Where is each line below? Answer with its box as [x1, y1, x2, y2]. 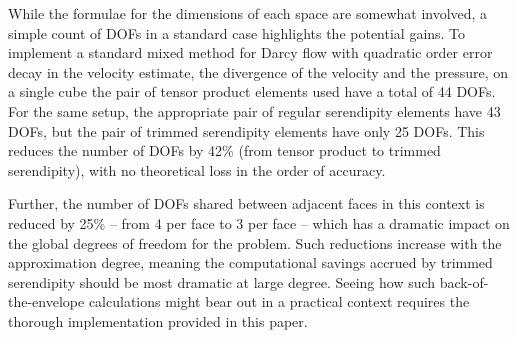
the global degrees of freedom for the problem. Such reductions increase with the [8, 232, 502, 253]
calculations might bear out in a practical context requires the [88, 291, 470, 312]
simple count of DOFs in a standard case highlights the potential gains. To [8, 22, 466, 43]
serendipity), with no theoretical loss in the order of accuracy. [8, 159, 386, 180]
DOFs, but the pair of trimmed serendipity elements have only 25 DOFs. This [8, 120, 485, 141]
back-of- [439, 271, 489, 292]
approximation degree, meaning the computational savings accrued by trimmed [8, 252, 493, 273]
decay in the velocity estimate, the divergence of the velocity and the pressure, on [8, 61, 509, 82]
